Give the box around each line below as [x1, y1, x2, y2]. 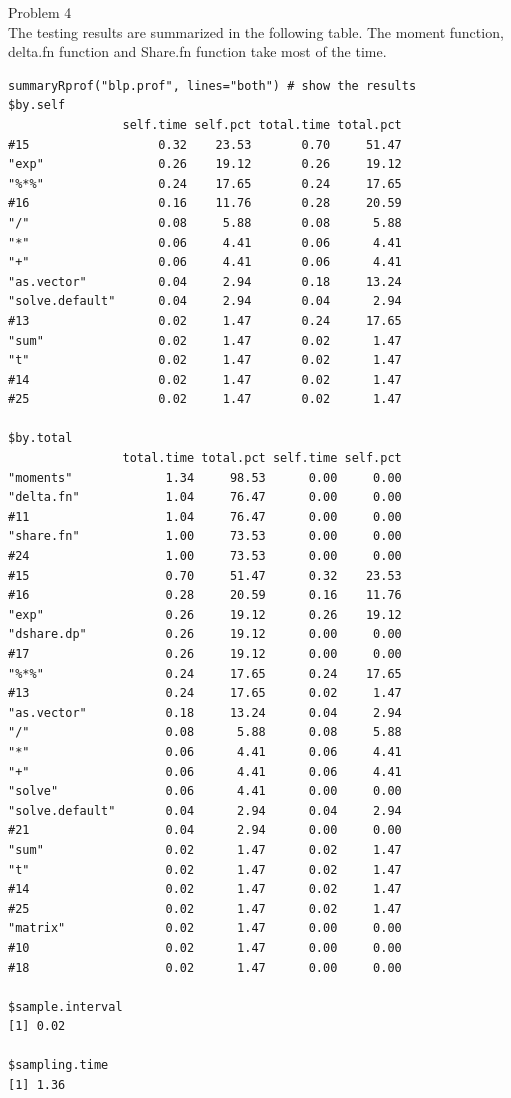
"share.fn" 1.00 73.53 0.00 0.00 [8, 529, 402, 544]
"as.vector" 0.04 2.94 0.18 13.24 [8, 274, 402, 289]
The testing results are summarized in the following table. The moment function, [8, 21, 504, 42]
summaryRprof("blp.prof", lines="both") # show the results [8, 78, 417, 93]
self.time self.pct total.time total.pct [122, 117, 402, 132]
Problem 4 [8, 2, 72, 22]
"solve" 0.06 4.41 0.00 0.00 [8, 784, 402, 799]
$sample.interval [8, 999, 123, 1014]
